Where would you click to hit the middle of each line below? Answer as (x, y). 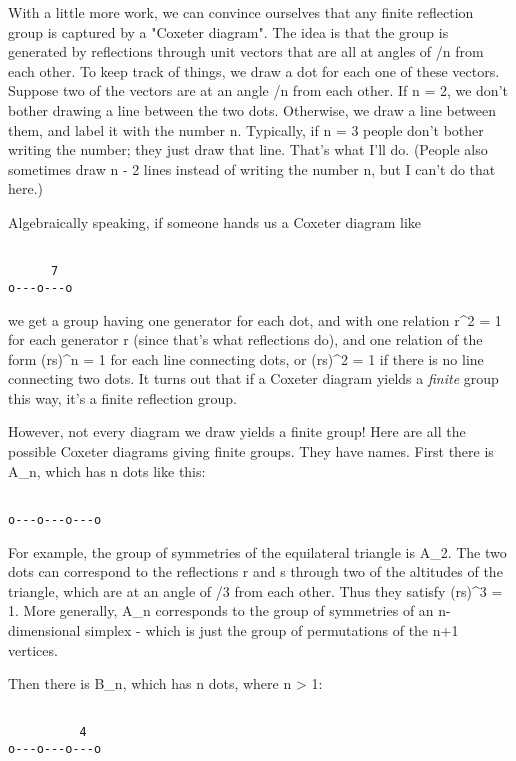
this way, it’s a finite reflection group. (122, 397)
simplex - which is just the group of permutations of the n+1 (272, 629)
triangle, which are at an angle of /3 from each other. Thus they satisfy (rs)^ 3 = (255, 590)
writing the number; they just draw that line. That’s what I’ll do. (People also (248, 149)
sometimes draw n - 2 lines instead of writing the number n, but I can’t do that (252, 168)
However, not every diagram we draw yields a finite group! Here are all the (237, 431)
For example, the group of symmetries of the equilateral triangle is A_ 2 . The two (257, 551)
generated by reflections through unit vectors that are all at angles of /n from (246, 51)
